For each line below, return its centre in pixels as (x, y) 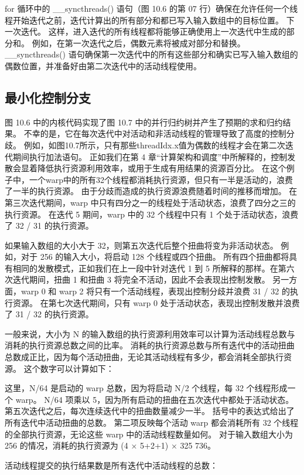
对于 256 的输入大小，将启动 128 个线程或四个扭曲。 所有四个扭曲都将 (155, 257)
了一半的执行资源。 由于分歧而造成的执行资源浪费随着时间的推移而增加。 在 (151, 191)
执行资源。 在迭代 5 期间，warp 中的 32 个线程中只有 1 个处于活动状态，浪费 (152, 214)
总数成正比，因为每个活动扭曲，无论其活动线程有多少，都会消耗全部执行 (144, 357)
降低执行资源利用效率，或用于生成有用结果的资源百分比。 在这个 (162, 168)
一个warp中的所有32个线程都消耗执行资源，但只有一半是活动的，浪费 (161, 179)
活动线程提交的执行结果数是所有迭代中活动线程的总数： (111, 465)
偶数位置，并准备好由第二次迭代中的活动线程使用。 (103, 65)
